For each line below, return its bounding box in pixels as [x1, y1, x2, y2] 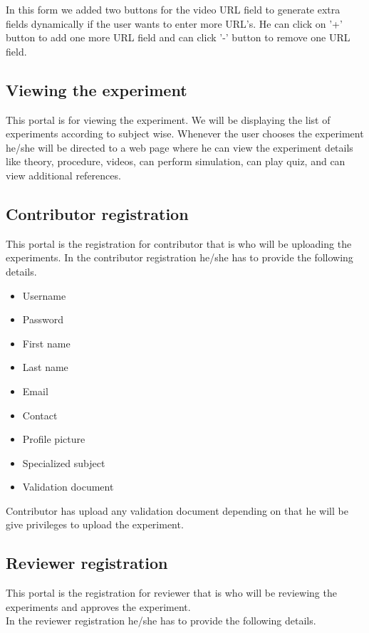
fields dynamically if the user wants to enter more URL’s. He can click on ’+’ [6, 16, 343, 31]
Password [22, 312, 63, 327]
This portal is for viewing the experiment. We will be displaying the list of [6, 112, 331, 127]
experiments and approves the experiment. [6, 599, 191, 614]
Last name [22, 360, 68, 375]
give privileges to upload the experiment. [6, 517, 184, 532]
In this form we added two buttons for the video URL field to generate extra [6, 2, 341, 16]
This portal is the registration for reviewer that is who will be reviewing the [6, 585, 337, 600]
